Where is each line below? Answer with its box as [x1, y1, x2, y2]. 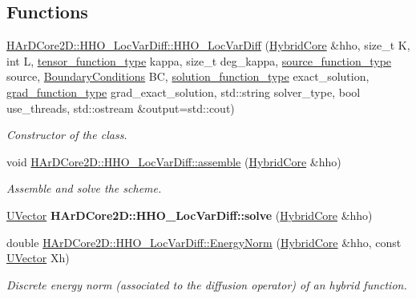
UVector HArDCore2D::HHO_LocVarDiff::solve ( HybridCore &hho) [6, 206, 373, 223]
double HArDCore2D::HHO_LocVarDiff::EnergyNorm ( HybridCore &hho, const [6, 233, 402, 250]
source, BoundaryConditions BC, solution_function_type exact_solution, [6, 68, 370, 85]
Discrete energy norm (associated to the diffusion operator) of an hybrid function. [6, 276, 407, 293]
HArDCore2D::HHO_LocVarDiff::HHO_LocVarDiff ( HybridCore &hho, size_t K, [6, 37, 410, 54]
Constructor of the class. [6, 126, 127, 143]
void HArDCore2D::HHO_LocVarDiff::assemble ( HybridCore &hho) [6, 153, 341, 169]
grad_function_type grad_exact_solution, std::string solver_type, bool [6, 83, 361, 100]
